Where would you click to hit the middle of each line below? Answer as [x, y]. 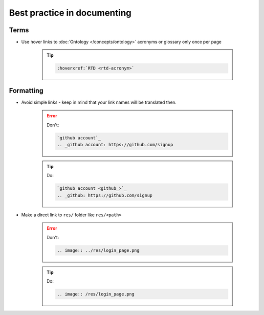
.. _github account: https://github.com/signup [115, 145]
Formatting [26, 90]
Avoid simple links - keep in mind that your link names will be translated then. [99, 102]
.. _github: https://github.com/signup [105, 195]
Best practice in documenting [70, 13]
